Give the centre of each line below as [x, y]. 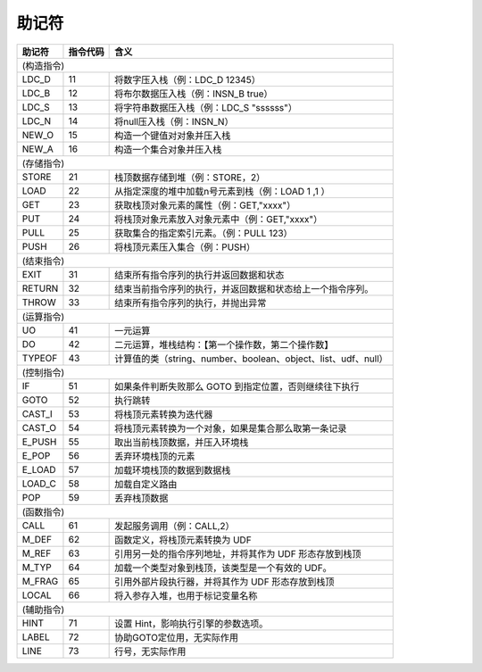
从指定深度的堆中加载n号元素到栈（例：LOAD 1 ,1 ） [222, 191]
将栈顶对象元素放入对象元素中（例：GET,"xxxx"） [219, 219]
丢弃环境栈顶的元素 [155, 456]
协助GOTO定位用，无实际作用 [176, 637]
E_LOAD [39, 469]
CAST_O [39, 427]
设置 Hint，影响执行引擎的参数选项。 [191, 623]
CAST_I [37, 413]
